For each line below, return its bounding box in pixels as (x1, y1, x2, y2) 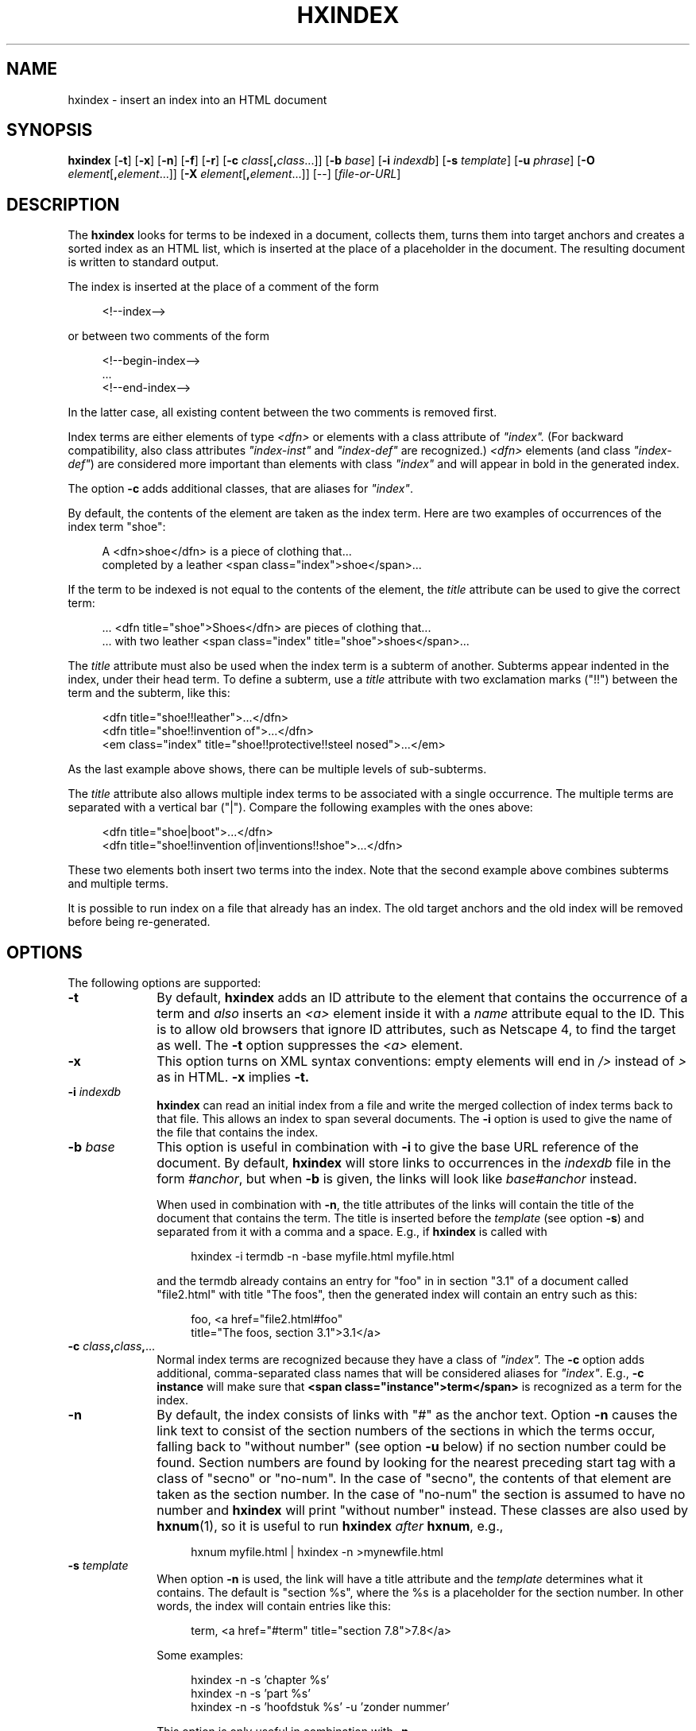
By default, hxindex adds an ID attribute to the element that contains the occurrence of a (157, 989, 688, 1006)
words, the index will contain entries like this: (157, 1599, 391, 1613)
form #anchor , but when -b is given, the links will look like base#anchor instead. (157, 1171, 637, 1187)
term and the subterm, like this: (68, 686, 230, 700)
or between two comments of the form (68, 329, 270, 343)
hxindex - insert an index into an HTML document (68, 92, 327, 106)
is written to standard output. (68, 255, 219, 269)
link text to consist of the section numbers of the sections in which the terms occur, (157, 1423, 655, 1439)
